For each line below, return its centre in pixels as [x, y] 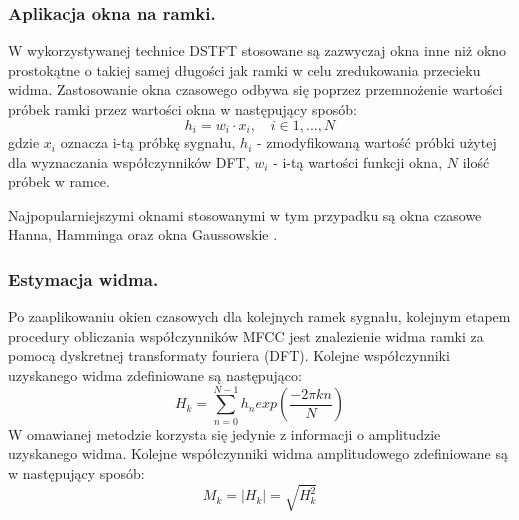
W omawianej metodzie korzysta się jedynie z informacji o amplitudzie [224, 433]
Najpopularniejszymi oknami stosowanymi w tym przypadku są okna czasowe [245, 214]
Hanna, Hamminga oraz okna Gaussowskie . [143, 234]
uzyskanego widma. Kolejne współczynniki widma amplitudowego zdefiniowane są [258, 453]
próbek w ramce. [59, 181]
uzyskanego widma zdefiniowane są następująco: [155, 375]
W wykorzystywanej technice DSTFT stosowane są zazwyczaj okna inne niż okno [257, 50]
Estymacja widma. [83, 278]
